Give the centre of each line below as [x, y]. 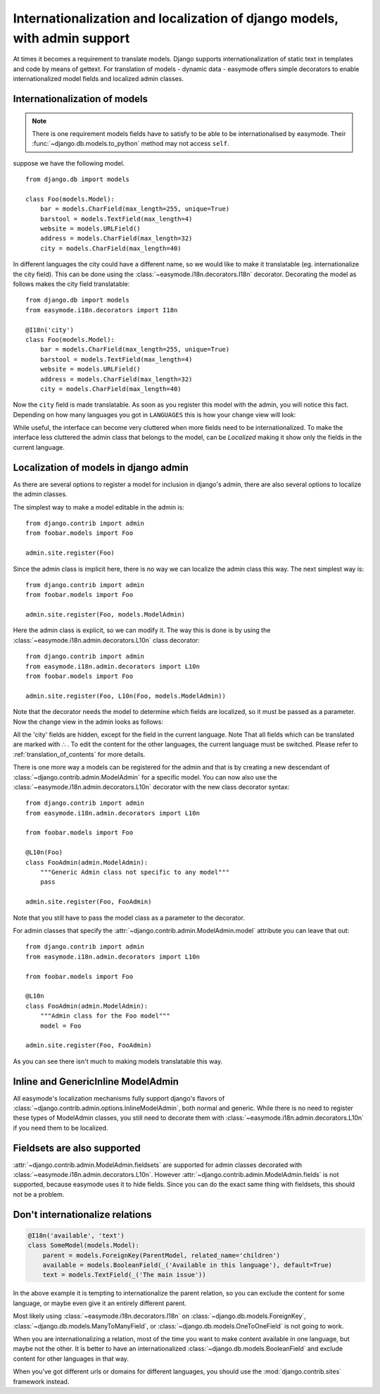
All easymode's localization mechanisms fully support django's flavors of [119, 1098]
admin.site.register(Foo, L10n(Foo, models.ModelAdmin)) [126, 696]
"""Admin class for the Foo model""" [105, 1016]
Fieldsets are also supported [77, 1148]
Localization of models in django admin [101, 468]
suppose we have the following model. [69, 163]
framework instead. [41, 1381]
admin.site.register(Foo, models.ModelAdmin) [106, 615]
